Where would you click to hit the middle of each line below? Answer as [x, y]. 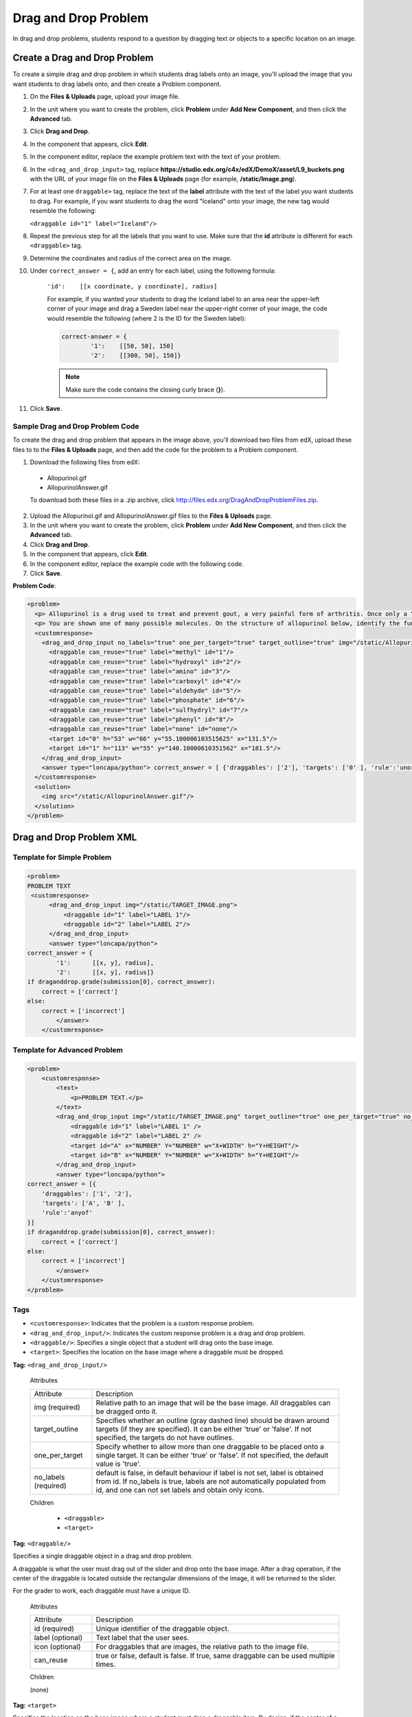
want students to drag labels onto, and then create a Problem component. [117, 84]
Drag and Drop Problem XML [75, 838]
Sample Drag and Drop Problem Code [76, 426]
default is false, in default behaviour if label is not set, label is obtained [210, 1472]
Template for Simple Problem [62, 857]
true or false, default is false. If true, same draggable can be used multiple [216, 1656]
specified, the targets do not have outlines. [165, 1437]
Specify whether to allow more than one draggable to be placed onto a [210, 1446]
